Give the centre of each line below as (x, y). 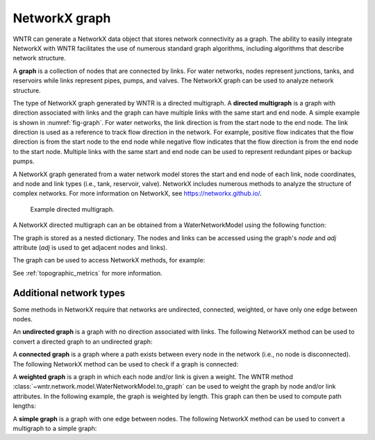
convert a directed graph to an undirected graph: (83, 341)
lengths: (24, 406)
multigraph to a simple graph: (55, 428)
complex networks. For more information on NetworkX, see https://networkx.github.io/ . (137, 194)
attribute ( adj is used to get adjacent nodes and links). (90, 247)
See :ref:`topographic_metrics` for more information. (87, 273)
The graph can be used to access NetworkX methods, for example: (109, 260)
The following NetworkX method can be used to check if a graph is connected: (126, 364)
